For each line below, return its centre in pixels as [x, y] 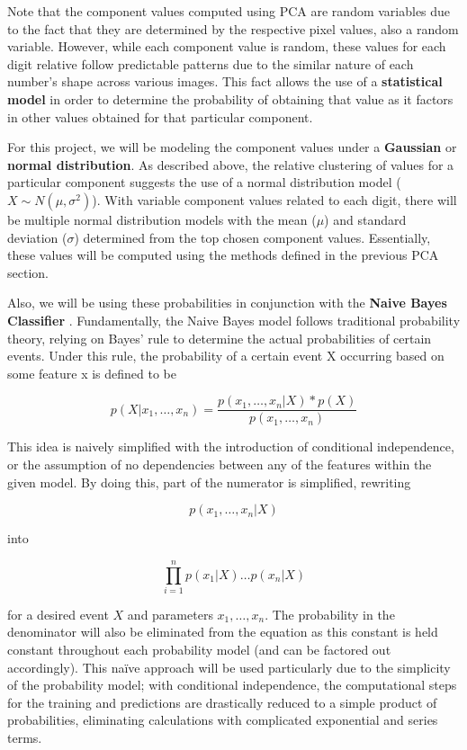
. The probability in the [330, 614]
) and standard [365, 219]
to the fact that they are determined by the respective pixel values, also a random [233, 28]
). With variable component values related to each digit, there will [274, 199]
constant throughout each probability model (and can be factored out [199, 650]
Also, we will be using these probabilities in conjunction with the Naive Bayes [227, 303]
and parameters [170, 614]
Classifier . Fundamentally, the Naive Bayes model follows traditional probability [234, 320]
